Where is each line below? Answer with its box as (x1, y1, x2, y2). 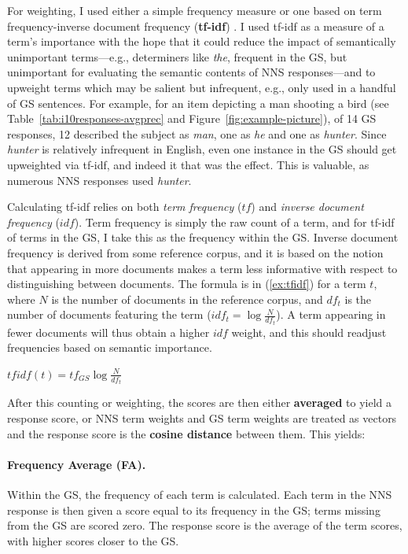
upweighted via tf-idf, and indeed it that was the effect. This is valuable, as (7, 156, 369, 172)
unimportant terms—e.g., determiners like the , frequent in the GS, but (7, 48, 347, 65)
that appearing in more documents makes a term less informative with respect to (7, 260, 398, 276)
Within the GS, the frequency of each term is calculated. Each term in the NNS (7, 486, 392, 502)
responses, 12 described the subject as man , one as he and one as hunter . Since (7, 125, 387, 142)
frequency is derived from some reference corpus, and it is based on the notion (7, 244, 384, 260)
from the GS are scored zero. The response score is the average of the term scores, (7, 517, 402, 534)
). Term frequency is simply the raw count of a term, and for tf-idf (74, 213, 395, 230)
